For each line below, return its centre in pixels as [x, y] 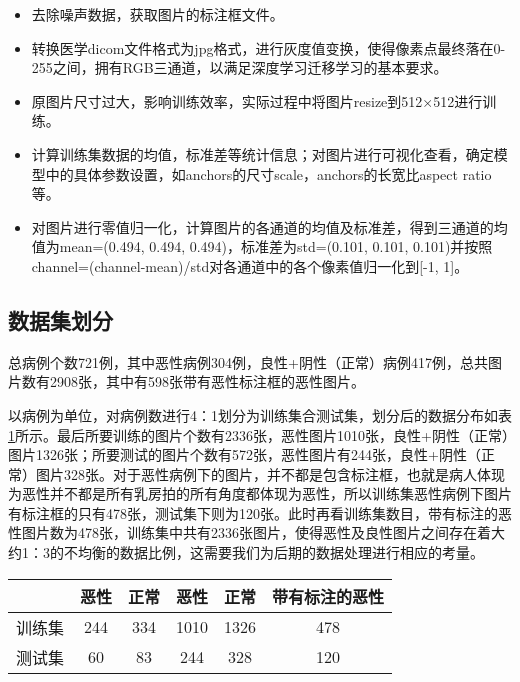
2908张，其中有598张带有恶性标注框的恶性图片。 [207, 381]
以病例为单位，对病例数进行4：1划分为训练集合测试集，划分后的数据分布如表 [260, 414]
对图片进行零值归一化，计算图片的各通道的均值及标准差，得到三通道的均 [269, 226]
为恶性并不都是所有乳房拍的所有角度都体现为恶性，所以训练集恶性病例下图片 [260, 493]
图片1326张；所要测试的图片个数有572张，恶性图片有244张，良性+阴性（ [244, 454]
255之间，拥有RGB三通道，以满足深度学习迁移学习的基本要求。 [239, 67]
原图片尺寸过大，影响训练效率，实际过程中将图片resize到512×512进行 [257, 100]
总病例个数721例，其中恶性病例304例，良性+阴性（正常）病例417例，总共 [248, 361]
